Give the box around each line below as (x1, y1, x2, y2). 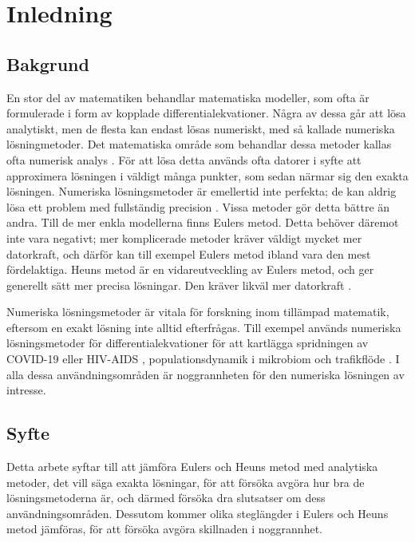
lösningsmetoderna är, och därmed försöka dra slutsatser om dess (6, 489, 326, 506)
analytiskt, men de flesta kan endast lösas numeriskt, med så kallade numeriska (6, 120, 395, 136)
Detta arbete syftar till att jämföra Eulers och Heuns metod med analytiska (6, 458, 378, 475)
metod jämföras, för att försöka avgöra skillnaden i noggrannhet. (6, 520, 322, 537)
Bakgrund (6, 51, 89, 76)
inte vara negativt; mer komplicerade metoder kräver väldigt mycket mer (6, 229, 362, 246)
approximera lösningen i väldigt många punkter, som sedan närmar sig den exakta (6, 167, 409, 184)
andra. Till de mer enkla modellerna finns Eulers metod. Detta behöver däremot (6, 214, 399, 231)
